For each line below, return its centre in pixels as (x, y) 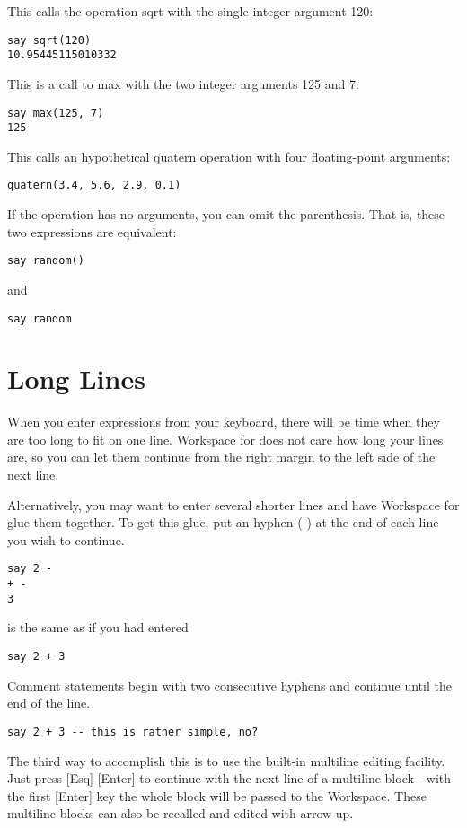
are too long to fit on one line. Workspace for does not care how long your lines (225, 439)
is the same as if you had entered (98, 627)
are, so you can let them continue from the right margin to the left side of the (221, 457)
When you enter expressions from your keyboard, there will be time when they (224, 422)
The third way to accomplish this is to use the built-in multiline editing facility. (226, 760)
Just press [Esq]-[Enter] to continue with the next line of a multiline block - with (229, 778)
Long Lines (76, 379)
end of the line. (49, 703)
